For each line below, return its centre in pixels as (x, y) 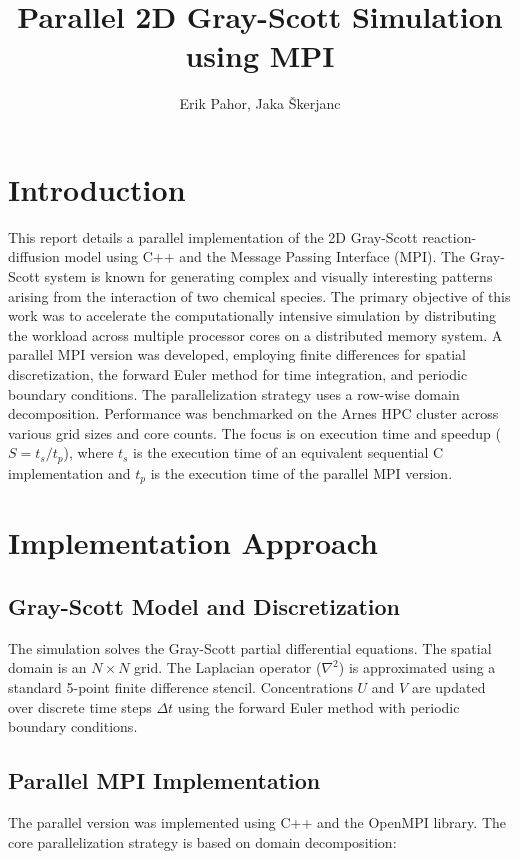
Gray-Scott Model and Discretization (204, 606)
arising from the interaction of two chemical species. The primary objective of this (259, 295)
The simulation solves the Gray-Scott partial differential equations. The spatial (250, 647)
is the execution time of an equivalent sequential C (288, 452)
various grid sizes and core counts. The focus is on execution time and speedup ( (254, 432)
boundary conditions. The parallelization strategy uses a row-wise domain (234, 393)
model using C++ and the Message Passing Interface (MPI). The (265, 256)
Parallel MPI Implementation (164, 780)
